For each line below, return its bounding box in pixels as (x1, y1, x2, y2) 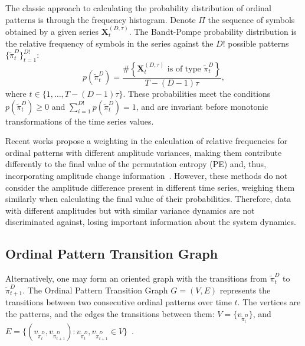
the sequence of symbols (208, 13, 295, 25)
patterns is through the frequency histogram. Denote (5, 13, 196, 25)
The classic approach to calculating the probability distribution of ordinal (5, 2, 271, 14)
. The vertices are (237, 296, 301, 308)
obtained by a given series (5, 25, 99, 37)
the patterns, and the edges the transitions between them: (5, 307, 215, 319)
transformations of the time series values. (5, 115, 154, 127)
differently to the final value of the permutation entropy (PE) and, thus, (5, 158, 267, 170)
